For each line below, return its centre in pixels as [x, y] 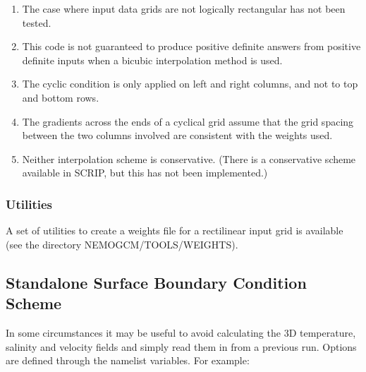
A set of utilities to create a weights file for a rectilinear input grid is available [175, 230]
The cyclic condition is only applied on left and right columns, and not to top [190, 84]
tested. [37, 22]
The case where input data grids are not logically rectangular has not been [184, 8]
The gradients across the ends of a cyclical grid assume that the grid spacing [188, 121]
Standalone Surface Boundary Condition [156, 282]
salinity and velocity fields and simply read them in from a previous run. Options [181, 346]
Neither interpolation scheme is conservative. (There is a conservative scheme [189, 158]
